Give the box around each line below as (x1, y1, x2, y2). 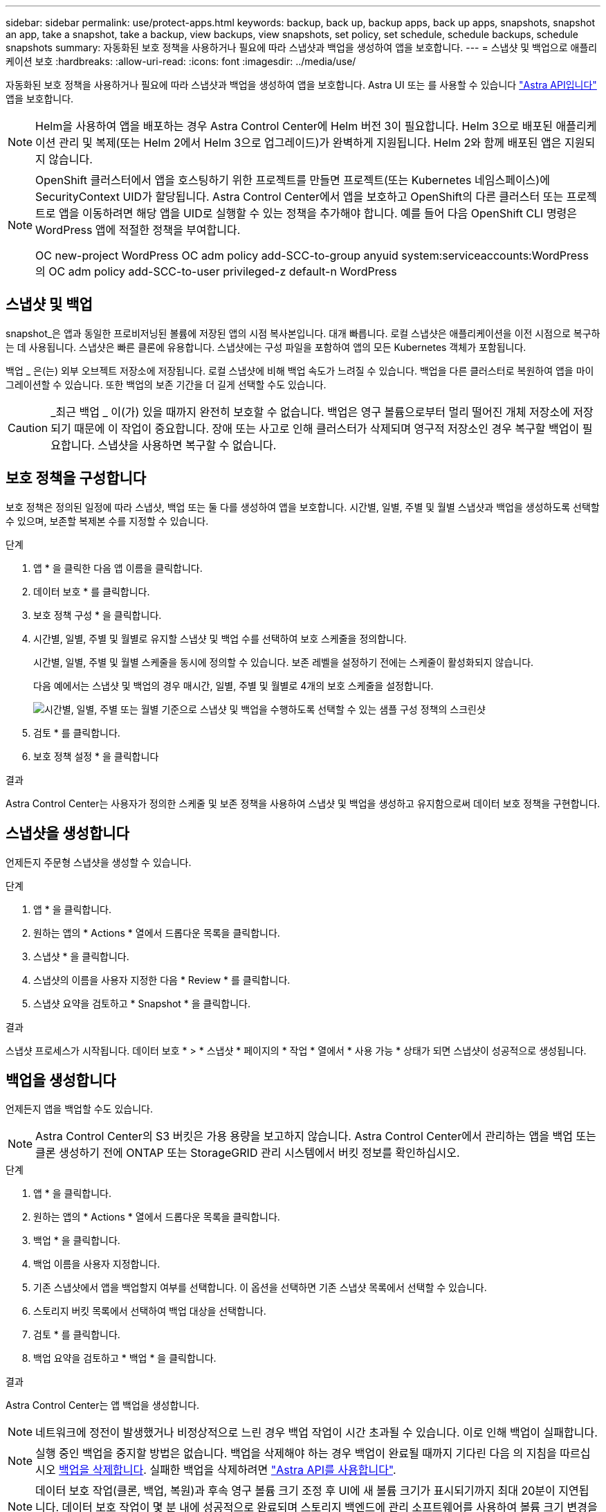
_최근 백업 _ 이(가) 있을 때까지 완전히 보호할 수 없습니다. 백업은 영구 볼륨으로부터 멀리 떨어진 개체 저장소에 (50, 404, 570, 419)
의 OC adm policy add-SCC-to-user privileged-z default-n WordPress (35, 264, 397, 278)
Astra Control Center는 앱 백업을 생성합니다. (6, 1399, 200, 1412)
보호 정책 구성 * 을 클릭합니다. (33, 609, 162, 621)
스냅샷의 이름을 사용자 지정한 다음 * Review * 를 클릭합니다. (33, 973, 291, 986)
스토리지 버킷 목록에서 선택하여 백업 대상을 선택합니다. (33, 1305, 266, 1317)
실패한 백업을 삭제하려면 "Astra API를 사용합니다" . (149, 1463, 396, 1477)
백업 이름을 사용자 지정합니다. (33, 1258, 160, 1270)
